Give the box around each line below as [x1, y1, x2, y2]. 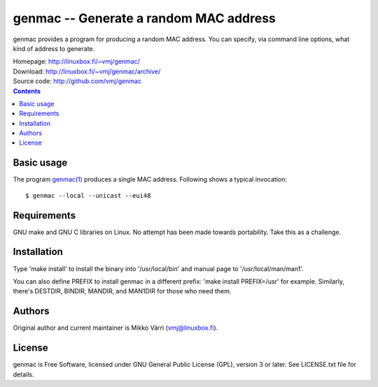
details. [13, 370, 34, 379]
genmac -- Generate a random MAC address [13, 10, 276, 26]
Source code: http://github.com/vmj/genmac [13, 77, 142, 85]
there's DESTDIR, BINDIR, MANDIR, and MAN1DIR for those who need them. [13, 287, 232, 295]
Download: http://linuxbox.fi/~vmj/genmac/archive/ [13, 67, 161, 75]
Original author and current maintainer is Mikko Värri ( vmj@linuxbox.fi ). [13, 323, 218, 332]
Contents [13, 87, 41, 95]
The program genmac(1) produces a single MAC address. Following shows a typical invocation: [13, 175, 287, 184]
